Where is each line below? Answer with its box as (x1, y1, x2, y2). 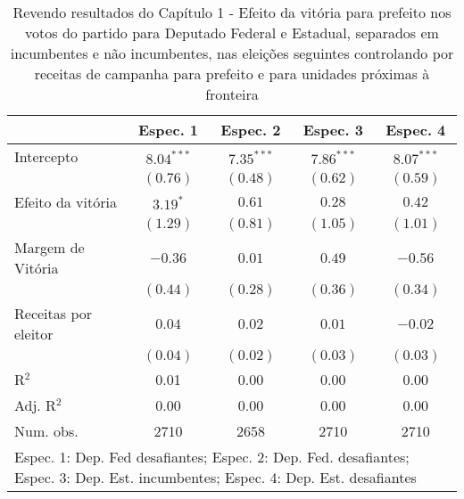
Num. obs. (14, 421, 79, 441)
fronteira (205, 84, 259, 104)
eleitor (14, 323, 54, 344)
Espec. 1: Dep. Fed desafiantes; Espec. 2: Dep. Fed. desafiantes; (14, 446, 410, 467)
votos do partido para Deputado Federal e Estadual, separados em (25, 22, 439, 43)
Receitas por (14, 303, 93, 323)
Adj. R (14, 395, 56, 415)
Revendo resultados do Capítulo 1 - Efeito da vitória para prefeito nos (12, 2, 452, 22)
